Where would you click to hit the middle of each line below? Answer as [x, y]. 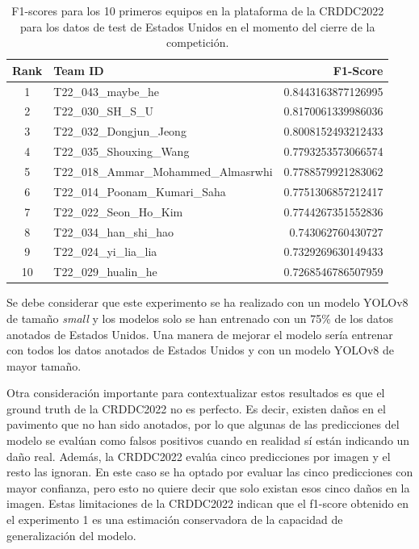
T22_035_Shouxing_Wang [122, 151]
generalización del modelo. [71, 535]
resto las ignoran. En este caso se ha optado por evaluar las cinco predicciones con [210, 472]
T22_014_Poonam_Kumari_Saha [140, 191]
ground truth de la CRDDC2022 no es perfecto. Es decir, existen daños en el [196, 408]
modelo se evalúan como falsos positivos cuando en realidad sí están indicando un [208, 440]
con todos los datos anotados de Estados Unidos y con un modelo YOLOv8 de [201, 350]
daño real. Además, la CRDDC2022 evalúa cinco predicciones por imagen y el [199, 456]
